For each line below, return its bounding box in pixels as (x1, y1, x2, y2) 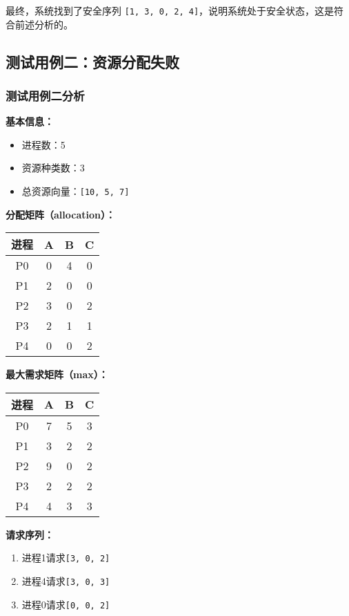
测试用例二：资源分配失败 (6, 50, 179, 72)
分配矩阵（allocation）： (6, 207, 115, 221)
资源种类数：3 (21, 160, 85, 175)
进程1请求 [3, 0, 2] (21, 550, 110, 565)
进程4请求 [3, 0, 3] (21, 574, 110, 588)
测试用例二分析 (6, 86, 85, 104)
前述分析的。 (14, 17, 73, 31)
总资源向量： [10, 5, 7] (21, 184, 130, 198)
